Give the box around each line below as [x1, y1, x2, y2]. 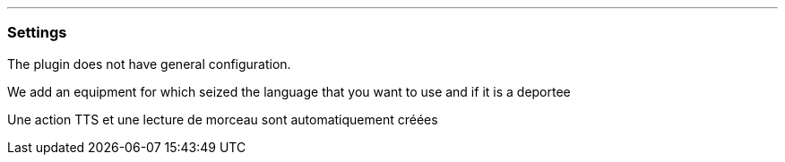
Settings [7, 23, 67, 42]
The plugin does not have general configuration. [7, 55, 291, 72]
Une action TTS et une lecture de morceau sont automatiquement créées [7, 111, 438, 127]
